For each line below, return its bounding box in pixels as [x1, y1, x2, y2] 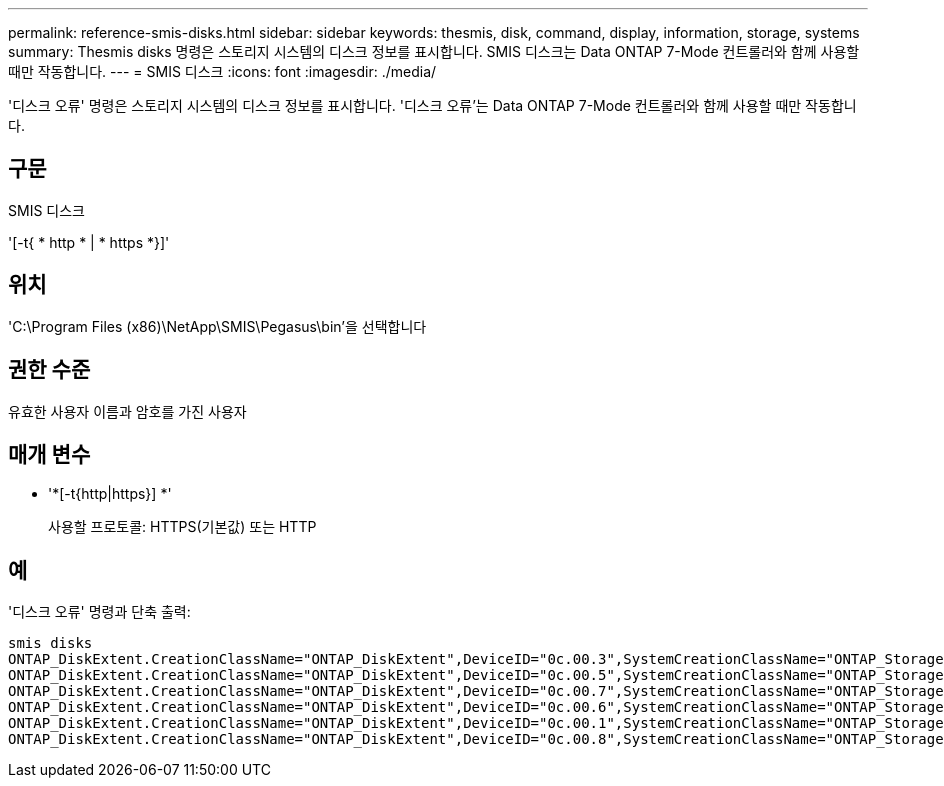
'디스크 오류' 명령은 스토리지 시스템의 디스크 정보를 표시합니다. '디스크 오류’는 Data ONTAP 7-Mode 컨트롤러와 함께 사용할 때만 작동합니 [8, 97, 857, 114]
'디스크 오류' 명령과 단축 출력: [8, 603, 191, 621]
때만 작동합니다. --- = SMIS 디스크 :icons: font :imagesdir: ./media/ [8, 63, 437, 80]
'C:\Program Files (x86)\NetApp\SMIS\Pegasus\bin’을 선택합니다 [8, 317, 427, 335]
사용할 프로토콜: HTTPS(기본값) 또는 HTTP [48, 518, 317, 536]
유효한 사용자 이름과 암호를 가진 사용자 [8, 402, 247, 420]
